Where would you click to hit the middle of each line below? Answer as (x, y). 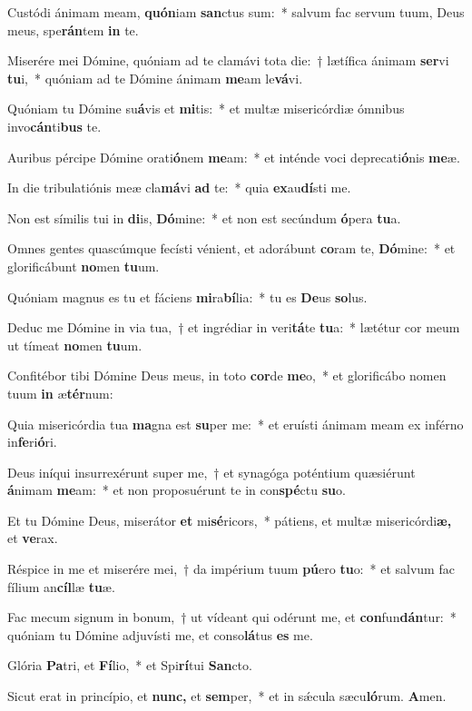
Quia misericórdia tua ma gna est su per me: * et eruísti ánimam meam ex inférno (236, 424)
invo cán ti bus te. (54, 126)
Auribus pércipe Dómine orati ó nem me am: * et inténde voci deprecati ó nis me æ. (234, 157)
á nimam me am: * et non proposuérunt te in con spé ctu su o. (177, 490)
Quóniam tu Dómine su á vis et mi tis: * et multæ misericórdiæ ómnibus (206, 109)
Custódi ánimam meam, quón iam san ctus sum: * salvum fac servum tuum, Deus (236, 12)
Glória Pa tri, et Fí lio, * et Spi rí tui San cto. (130, 665)
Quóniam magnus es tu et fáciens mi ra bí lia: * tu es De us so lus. (187, 296)
